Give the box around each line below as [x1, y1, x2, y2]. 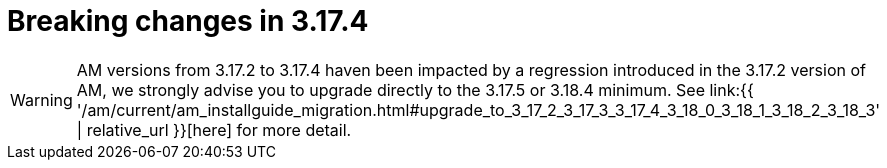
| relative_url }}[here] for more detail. [76, 119, 352, 140]
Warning [10, 89, 73, 110]
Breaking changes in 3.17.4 [7, 4, 369, 38]
